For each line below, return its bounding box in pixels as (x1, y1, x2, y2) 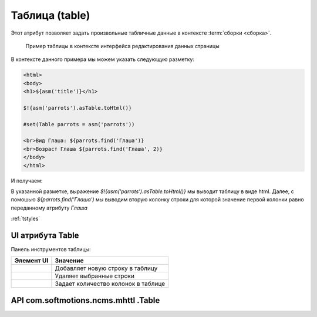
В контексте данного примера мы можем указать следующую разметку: (11, 56, 195, 63)
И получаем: (11, 177, 43, 184)
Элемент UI (14, 257, 49, 265)
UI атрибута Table (11, 230, 79, 240)
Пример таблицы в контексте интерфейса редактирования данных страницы (25, 42, 220, 49)
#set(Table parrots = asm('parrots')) (23, 121, 135, 127)
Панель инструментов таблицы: (11, 246, 91, 253)
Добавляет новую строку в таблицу (55, 264, 158, 272)
